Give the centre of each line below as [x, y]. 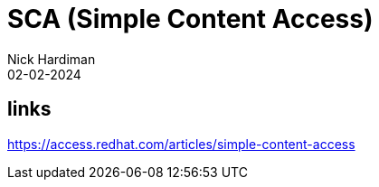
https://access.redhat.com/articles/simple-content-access [181, 144]
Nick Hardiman [52, 59]
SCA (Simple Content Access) [190, 19]
